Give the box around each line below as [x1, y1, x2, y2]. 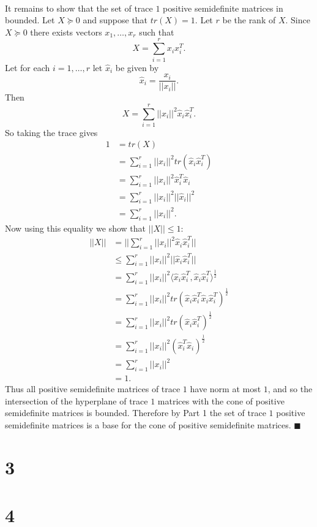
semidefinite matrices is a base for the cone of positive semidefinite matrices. [5, 418, 291, 431]
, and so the [267, 382, 313, 395]
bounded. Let [5, 13, 55, 26]
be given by [115, 61, 159, 74]
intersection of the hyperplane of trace [5, 394, 148, 407]
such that [139, 25, 174, 38]
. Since [285, 13, 310, 26]
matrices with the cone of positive [157, 394, 285, 407]
